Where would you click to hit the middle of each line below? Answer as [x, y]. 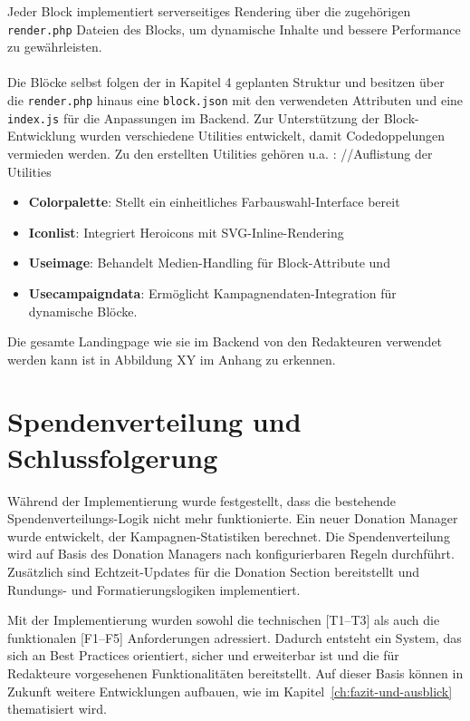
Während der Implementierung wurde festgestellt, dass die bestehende [202, 500]
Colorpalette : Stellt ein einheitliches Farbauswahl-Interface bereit [214, 202]
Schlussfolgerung [113, 457]
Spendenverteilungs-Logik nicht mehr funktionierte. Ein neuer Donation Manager [233, 518]
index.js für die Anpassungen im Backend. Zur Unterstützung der [193, 117]
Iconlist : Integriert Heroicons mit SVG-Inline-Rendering [186, 232]
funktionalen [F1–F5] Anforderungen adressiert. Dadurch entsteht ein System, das [235, 637]
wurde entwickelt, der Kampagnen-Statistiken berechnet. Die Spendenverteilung [229, 536]
